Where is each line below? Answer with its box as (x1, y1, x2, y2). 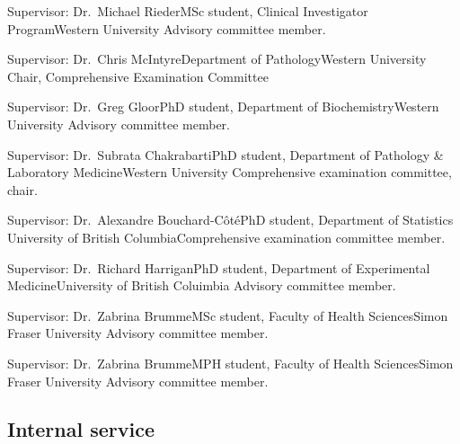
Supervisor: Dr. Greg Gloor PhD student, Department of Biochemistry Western (7, 97, 439, 116)
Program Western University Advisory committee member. (7, 19, 326, 38)
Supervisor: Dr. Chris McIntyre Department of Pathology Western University (7, 49, 427, 68)
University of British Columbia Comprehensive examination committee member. (7, 227, 446, 246)
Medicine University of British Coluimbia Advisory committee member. (7, 276, 396, 295)
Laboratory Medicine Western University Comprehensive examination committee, (7, 163, 452, 182)
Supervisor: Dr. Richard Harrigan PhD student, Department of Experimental (7, 258, 430, 277)
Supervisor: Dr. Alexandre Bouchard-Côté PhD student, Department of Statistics (7, 210, 454, 229)
